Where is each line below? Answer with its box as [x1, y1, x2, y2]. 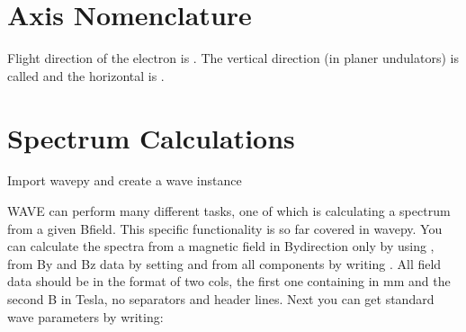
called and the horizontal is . [7, 66, 165, 85]
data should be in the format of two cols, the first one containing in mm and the [7, 272, 451, 291]
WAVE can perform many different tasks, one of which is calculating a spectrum [7, 202, 451, 220]
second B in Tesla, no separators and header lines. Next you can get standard [7, 290, 435, 308]
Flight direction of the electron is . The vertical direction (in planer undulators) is [7, 49, 459, 67]
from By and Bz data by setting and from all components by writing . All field [7, 254, 442, 273]
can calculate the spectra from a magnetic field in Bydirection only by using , [7, 237, 435, 256]
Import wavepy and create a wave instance [7, 171, 242, 190]
